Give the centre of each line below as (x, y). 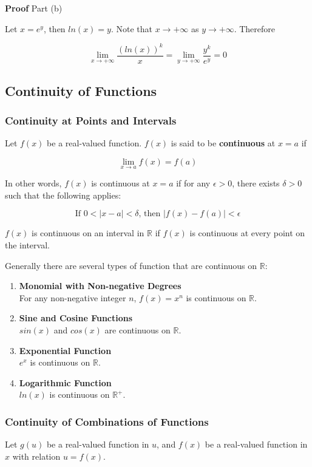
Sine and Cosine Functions (76, 318)
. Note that (131, 28)
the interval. (27, 244)
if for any (193, 183)
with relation (36, 456)
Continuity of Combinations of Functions (107, 421)
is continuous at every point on (247, 233)
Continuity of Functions (81, 90)
